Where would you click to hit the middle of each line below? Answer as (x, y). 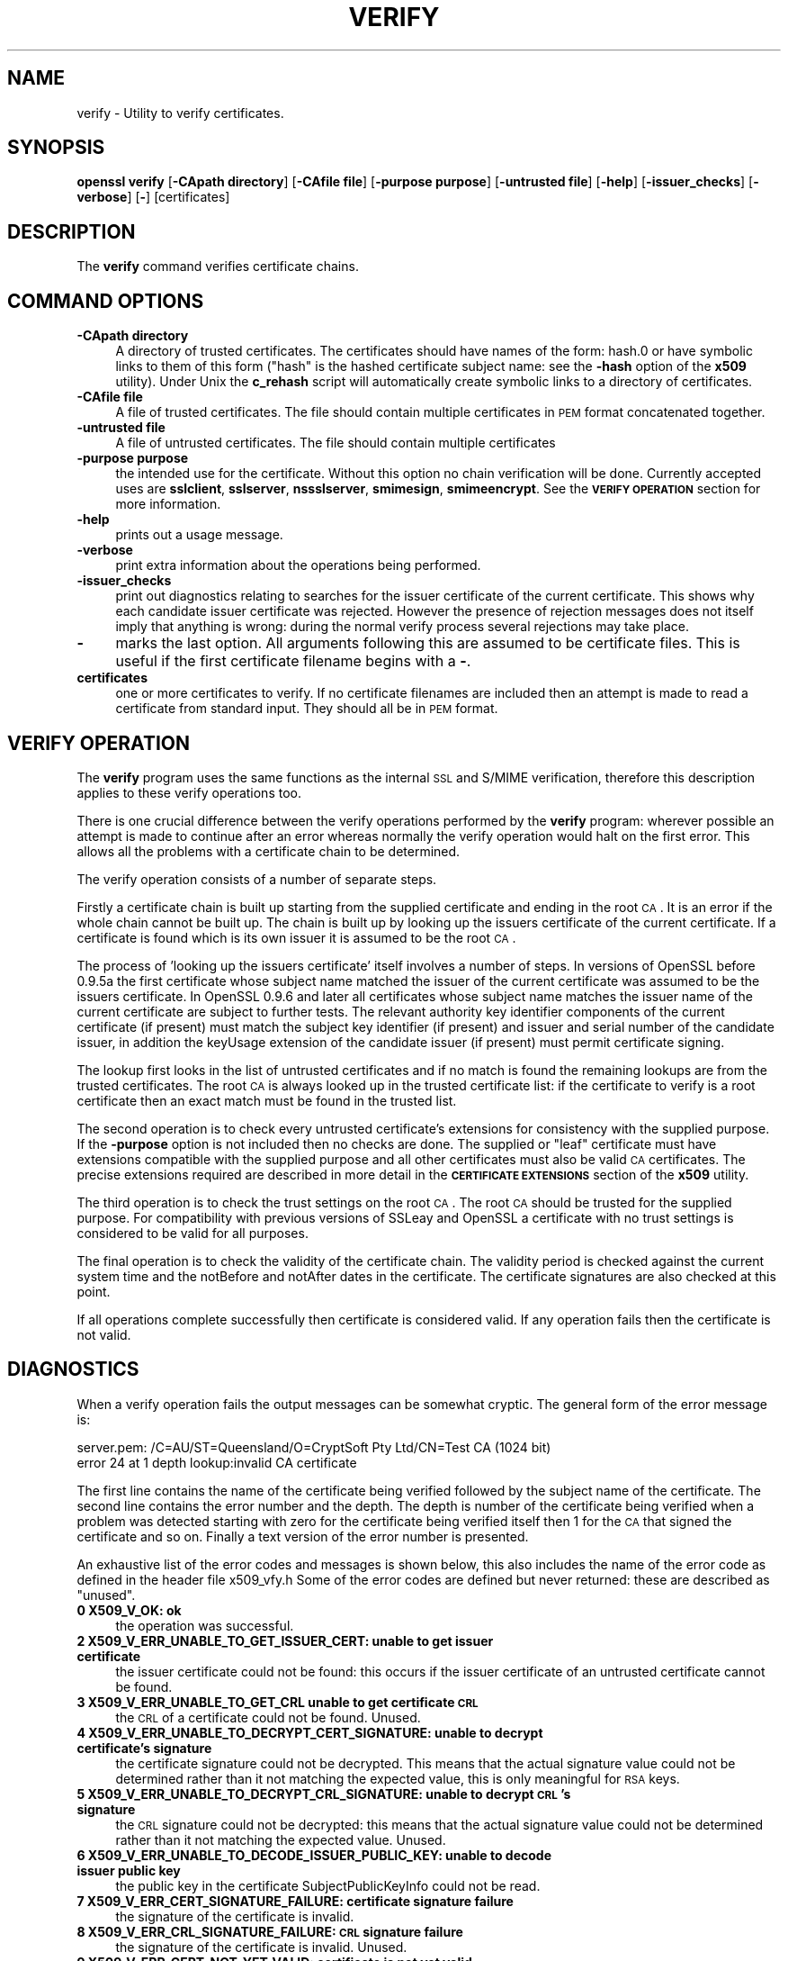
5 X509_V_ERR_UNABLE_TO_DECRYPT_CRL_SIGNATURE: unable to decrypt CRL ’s (324, 1794)
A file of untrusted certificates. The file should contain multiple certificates (336, 443)
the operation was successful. (205, 1625)
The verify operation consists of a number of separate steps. (257, 879)
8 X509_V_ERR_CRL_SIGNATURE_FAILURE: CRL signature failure (270, 1931)
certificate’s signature (144, 1748)
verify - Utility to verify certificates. (180, 113)
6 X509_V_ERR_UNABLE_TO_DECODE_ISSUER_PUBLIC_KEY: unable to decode (314, 1855)
